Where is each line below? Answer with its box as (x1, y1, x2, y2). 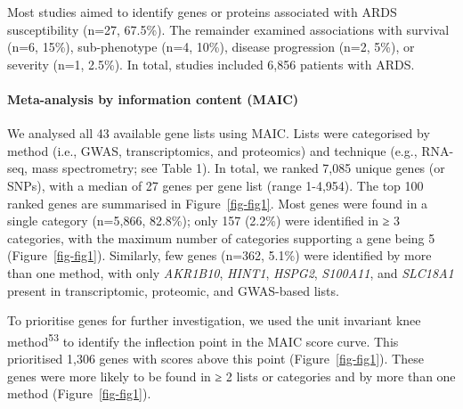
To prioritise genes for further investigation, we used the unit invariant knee (7, 311, 421, 330)
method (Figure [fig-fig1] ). (7, 384, 151, 403)
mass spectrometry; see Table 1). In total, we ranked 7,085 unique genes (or (31, 159, 445, 177)
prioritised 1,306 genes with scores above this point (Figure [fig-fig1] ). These (7, 348, 424, 367)
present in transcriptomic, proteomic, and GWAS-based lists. (7, 281, 339, 299)
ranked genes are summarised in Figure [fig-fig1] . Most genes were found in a (7, 193, 428, 212)
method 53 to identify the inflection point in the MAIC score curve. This (7, 329, 399, 350)
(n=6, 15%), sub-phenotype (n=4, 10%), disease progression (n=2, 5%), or (7, 37, 415, 56)
